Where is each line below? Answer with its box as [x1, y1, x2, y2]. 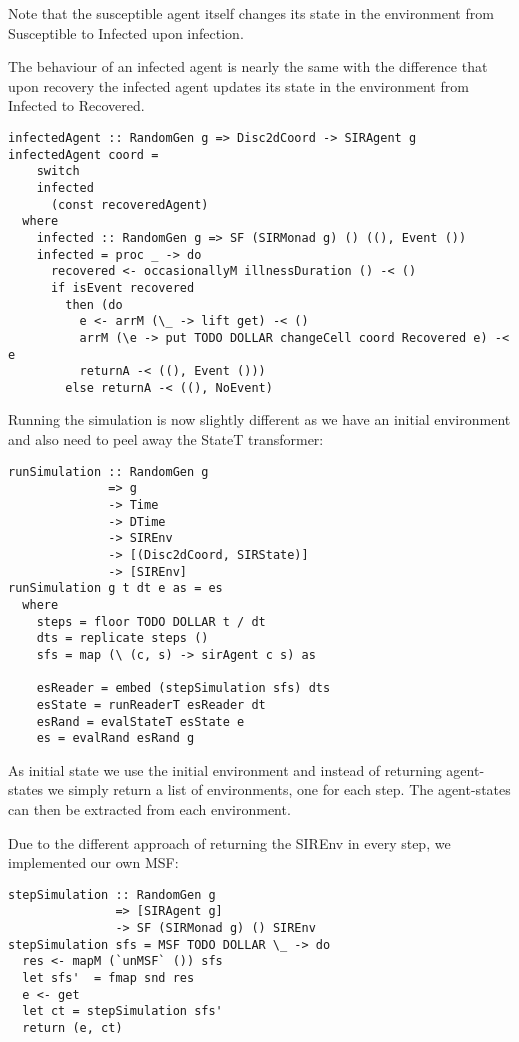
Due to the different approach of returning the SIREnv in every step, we [8, 832, 451, 853]
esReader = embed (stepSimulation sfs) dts [36, 681, 331, 696]
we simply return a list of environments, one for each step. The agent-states [47, 779, 511, 800]
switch [36, 164, 80, 179]
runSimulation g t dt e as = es [8, 581, 223, 596]
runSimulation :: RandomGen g [8, 464, 209, 479]
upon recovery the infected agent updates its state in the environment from [8, 75, 469, 96]
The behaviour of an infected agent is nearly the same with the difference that [8, 56, 488, 77]
